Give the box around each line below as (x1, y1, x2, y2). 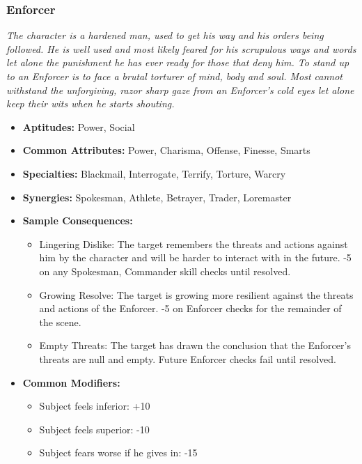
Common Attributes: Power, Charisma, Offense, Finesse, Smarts (22, 143, 310, 157)
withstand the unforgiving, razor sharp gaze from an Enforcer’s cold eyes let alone (6, 82, 354, 97)
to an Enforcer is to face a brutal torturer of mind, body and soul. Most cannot (6, 69, 343, 83)
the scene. (39, 314, 81, 329)
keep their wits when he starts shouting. (6, 96, 175, 111)
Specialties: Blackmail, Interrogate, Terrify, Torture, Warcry (22, 166, 286, 180)
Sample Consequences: (22, 213, 133, 228)
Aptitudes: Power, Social (22, 119, 135, 134)
